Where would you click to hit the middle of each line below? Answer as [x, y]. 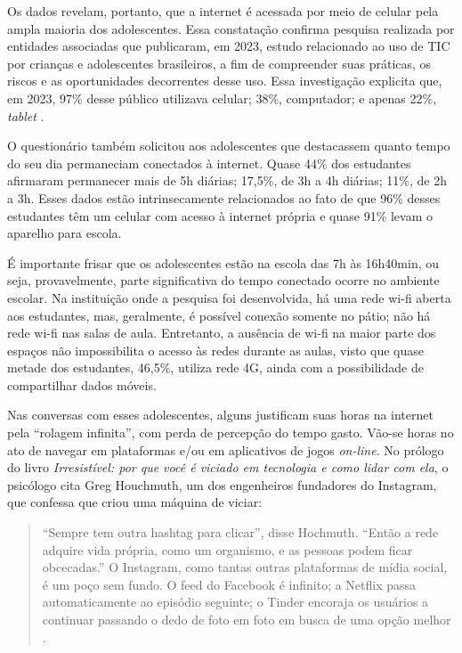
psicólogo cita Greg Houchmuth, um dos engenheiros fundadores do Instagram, [222, 484]
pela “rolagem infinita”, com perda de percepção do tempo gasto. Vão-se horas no [231, 433]
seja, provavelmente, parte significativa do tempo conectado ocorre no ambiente [223, 280]
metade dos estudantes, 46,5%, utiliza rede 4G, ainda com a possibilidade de [215, 367]
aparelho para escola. [65, 233]
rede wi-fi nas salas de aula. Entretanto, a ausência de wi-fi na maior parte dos [222, 333]
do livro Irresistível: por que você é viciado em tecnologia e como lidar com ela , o [228, 467]
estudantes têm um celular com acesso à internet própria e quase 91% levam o [220, 215]
